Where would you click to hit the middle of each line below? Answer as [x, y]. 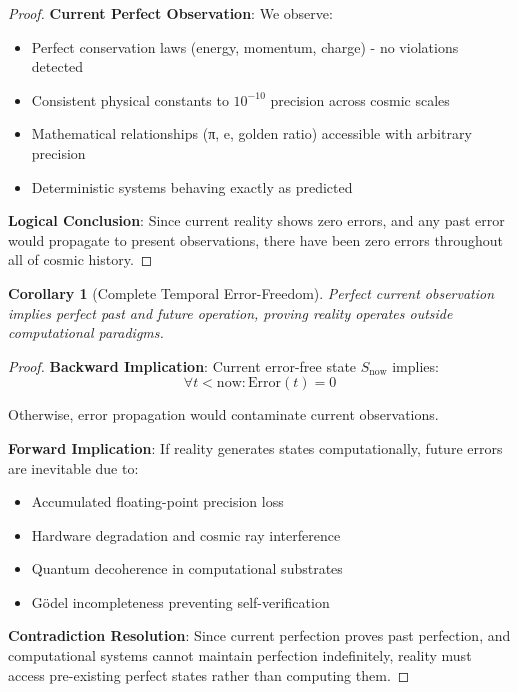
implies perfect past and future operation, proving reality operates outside [230, 312]
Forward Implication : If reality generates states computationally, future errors [255, 447]
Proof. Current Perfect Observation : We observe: [170, 13]
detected [57, 66]
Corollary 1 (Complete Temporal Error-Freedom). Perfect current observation [251, 292]
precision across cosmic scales [360, 99]
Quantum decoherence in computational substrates [187, 568]
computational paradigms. [86, 332]
